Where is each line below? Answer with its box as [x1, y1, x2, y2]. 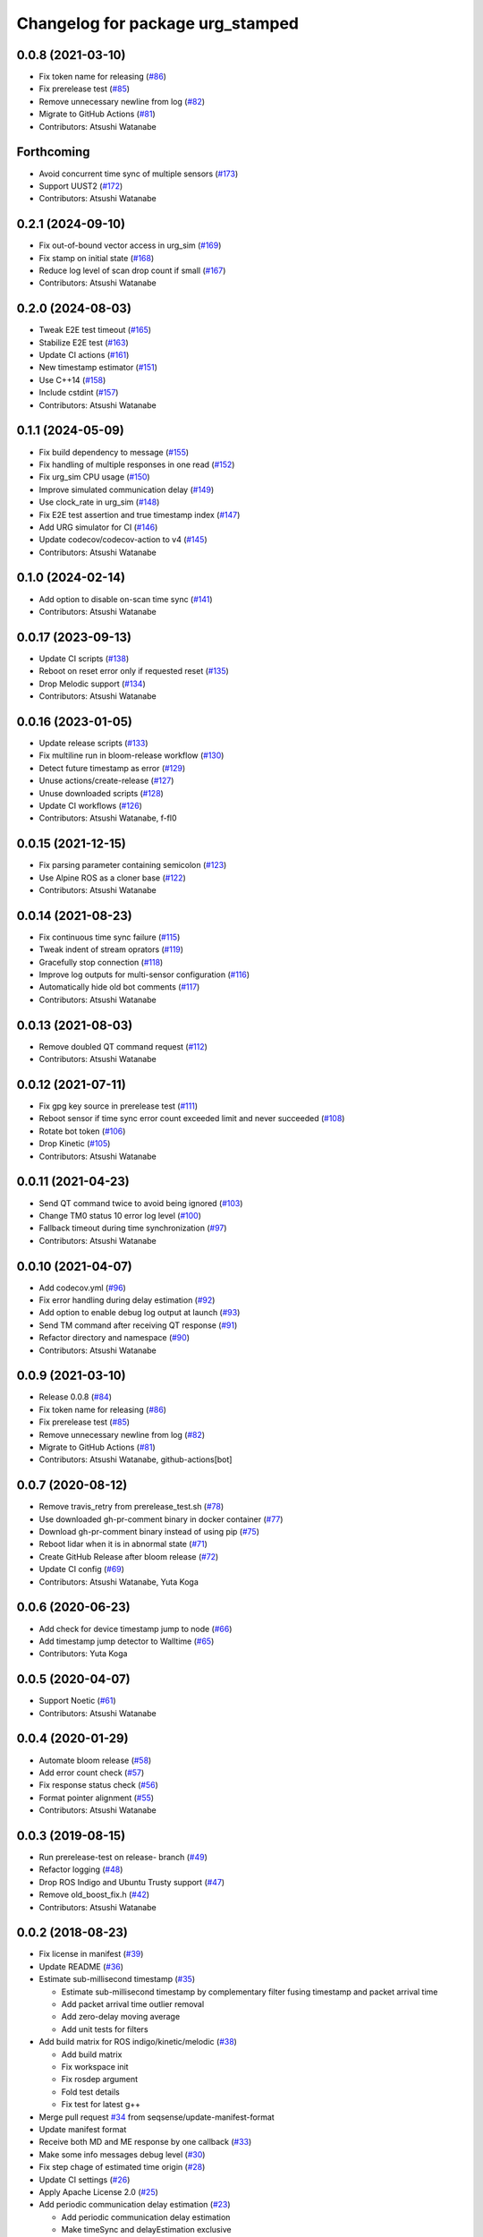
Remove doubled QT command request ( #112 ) [38, 1041, 208, 1051]
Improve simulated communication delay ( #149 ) [38, 484, 215, 495]
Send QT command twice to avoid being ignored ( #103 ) [38, 1197, 243, 1208]
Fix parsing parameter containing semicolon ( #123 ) [38, 860, 227, 871]
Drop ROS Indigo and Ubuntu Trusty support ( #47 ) [38, 1876, 225, 1887]
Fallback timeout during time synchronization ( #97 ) [38, 1222, 227, 1234]
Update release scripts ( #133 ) [38, 737, 148, 748]
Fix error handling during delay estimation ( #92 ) [38, 1294, 216, 1306]
